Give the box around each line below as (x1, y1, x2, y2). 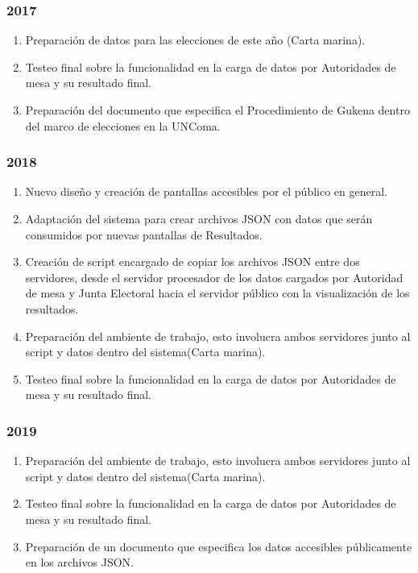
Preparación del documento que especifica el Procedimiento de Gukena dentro (25, 102, 410, 118)
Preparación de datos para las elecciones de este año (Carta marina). (25, 31, 366, 48)
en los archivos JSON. (25, 554, 134, 571)
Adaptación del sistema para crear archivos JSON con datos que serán (25, 210, 373, 226)
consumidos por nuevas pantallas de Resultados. (25, 226, 263, 243)
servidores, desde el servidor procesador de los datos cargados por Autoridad (25, 268, 404, 285)
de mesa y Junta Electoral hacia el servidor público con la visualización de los (25, 284, 410, 301)
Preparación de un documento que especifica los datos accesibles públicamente (25, 538, 412, 554)
